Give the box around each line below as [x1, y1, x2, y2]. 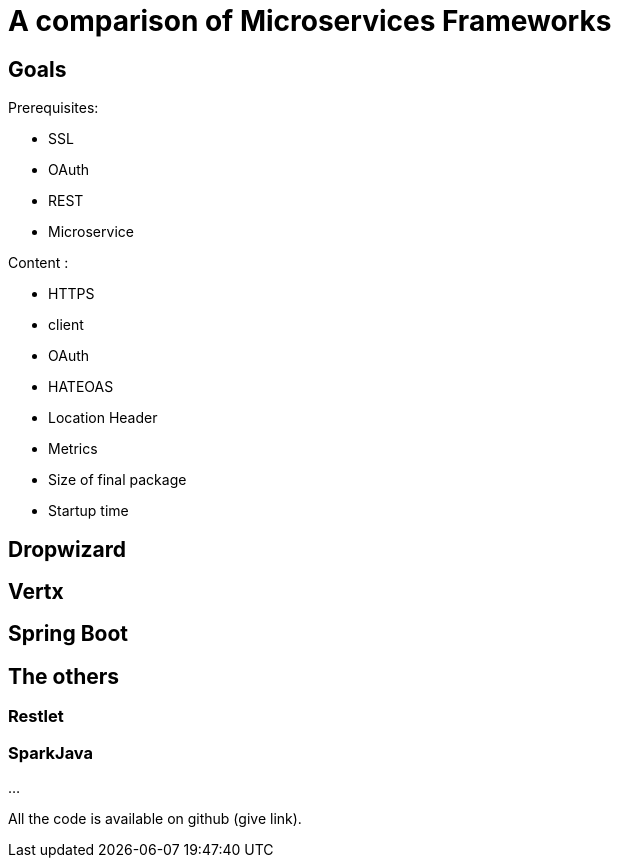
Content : [8, 254, 69, 272]
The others [8, 663, 120, 689]
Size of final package [48, 471, 187, 489]
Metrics [48, 440, 98, 458]
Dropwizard [8, 536, 127, 562]
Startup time [48, 502, 129, 520]
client [48, 316, 84, 334]
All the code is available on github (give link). [8, 810, 302, 828]
